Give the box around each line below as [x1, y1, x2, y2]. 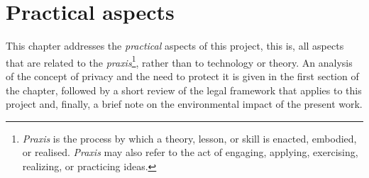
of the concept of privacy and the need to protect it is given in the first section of [6, 68, 359, 83]
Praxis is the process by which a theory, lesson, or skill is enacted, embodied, [22, 130, 357, 145]
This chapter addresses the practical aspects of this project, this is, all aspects [6, 38, 344, 53]
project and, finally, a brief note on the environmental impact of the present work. [6, 96, 363, 111]
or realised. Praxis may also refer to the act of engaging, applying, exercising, [22, 145, 358, 160]
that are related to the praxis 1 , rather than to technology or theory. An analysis [6, 52, 353, 69]
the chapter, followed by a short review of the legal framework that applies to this [6, 82, 362, 97]
